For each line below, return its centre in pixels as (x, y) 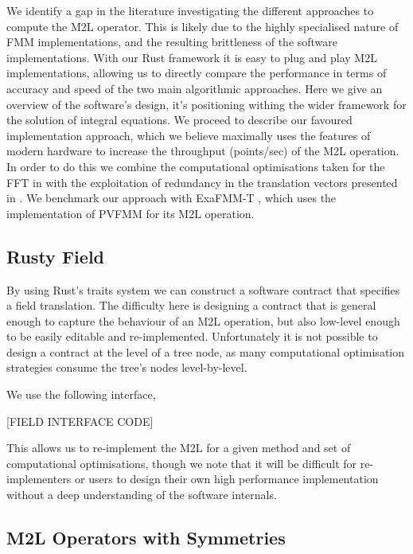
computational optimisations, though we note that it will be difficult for (182, 463)
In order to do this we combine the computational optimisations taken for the (196, 166)
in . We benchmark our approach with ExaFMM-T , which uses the (171, 198)
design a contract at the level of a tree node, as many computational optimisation (206, 351)
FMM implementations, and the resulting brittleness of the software (172, 42)
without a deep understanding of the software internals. (142, 495)
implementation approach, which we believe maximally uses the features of (189, 135)
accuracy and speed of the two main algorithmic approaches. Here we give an (195, 88)
